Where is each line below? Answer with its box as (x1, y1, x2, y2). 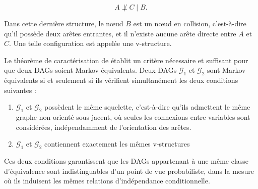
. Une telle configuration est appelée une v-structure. (9, 38, 172, 49)
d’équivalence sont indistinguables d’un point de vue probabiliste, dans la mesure (4, 165, 254, 176)
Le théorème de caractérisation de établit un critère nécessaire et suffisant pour (4, 55, 248, 65)
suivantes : (4, 84, 36, 95)
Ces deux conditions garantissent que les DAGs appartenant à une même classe (4, 156, 249, 166)
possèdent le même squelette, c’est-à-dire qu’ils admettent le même (44, 102, 250, 112)
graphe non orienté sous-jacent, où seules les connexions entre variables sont (16, 112, 250, 122)
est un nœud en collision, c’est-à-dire (133, 18, 246, 28)
